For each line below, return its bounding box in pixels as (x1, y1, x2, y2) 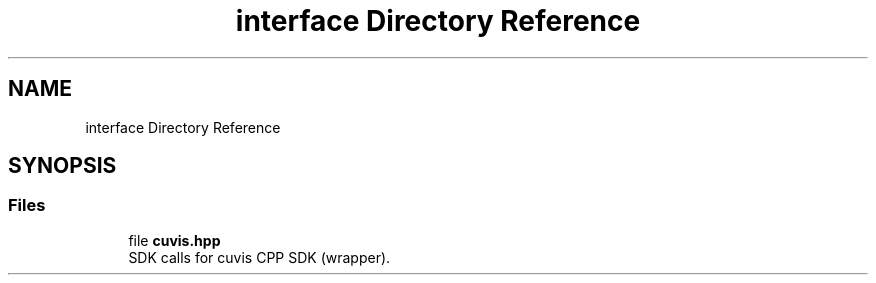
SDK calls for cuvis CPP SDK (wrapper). (128, 248, 391, 266)
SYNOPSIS (8, 153, 117, 179)
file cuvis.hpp (128, 231, 221, 249)
